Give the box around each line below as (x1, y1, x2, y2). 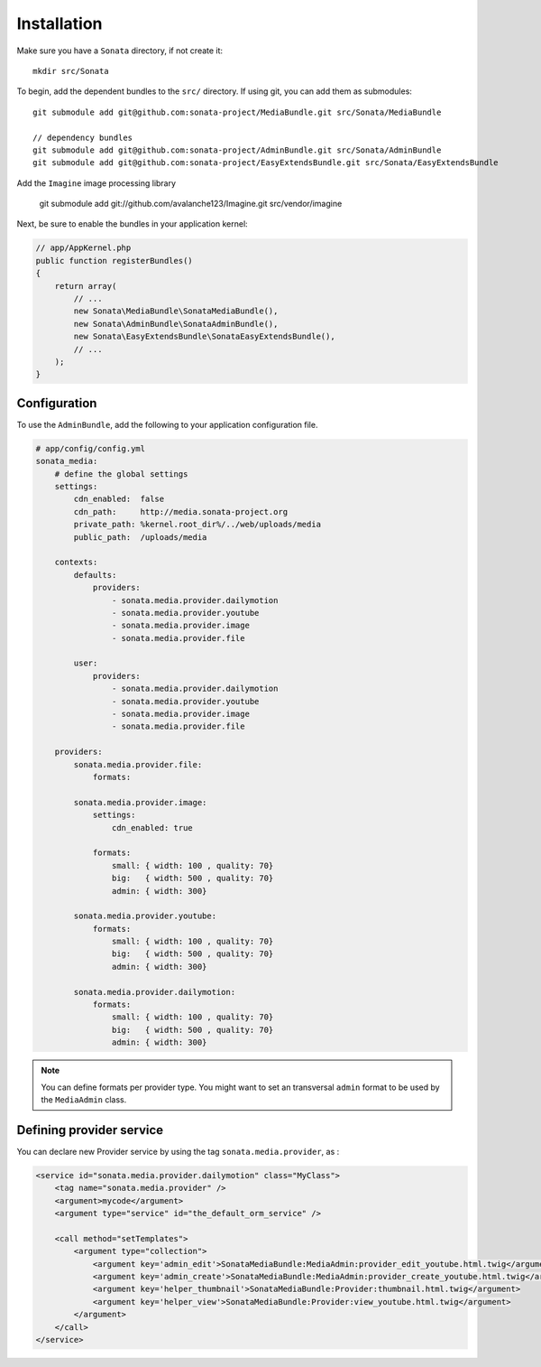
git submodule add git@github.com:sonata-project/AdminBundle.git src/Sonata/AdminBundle (32, 144, 442, 155)
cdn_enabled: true (111, 823, 193, 832)
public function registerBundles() (35, 256, 193, 265)
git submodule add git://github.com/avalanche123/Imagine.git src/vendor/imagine (39, 199, 343, 209)
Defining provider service (16, 1122, 164, 1138)
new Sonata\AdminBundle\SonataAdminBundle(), (73, 319, 279, 329)
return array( (54, 281, 117, 291)
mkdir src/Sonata (32, 66, 109, 76)
